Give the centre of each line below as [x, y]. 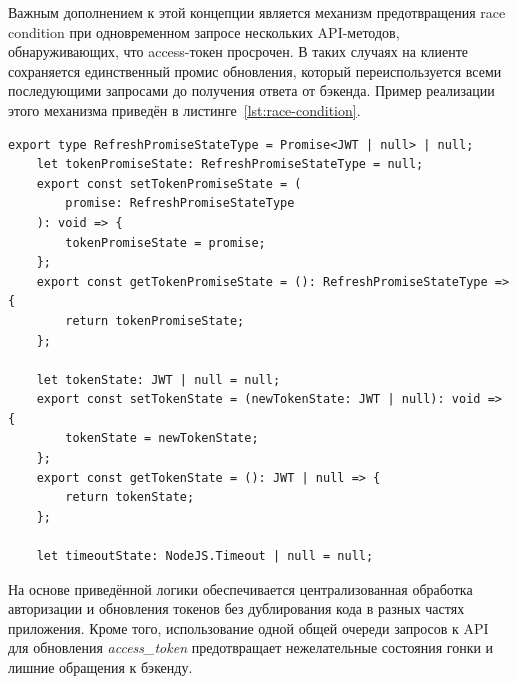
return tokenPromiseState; [155, 320]
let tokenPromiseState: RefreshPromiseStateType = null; [230, 164]
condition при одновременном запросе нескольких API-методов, [204, 31]
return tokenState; [130, 497]
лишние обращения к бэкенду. [100, 667]
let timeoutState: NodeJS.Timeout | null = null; [205, 556]
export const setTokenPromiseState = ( [169, 183]
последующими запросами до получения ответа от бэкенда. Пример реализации [251, 90]
